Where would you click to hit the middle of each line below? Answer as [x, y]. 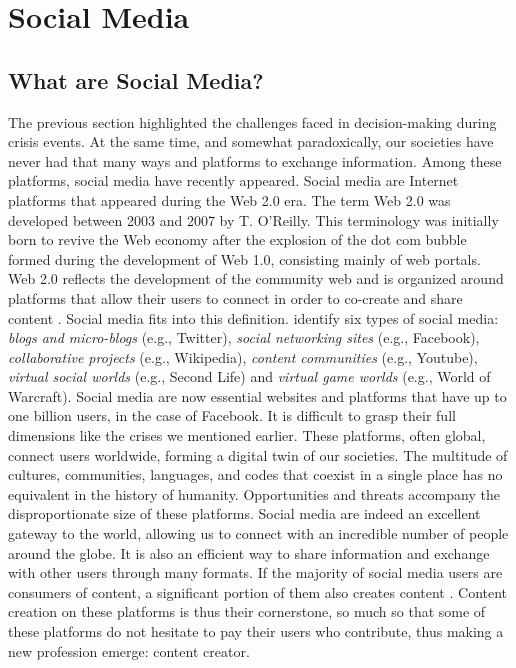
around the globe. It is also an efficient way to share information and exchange [249, 552]
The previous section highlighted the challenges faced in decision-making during [252, 121]
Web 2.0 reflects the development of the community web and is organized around [256, 278]
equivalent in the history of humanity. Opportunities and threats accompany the [254, 493]
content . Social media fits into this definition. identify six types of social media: [253, 317]
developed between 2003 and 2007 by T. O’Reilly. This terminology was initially [253, 219]
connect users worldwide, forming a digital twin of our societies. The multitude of [258, 454]
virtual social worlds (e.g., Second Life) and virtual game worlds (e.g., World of [249, 376]
